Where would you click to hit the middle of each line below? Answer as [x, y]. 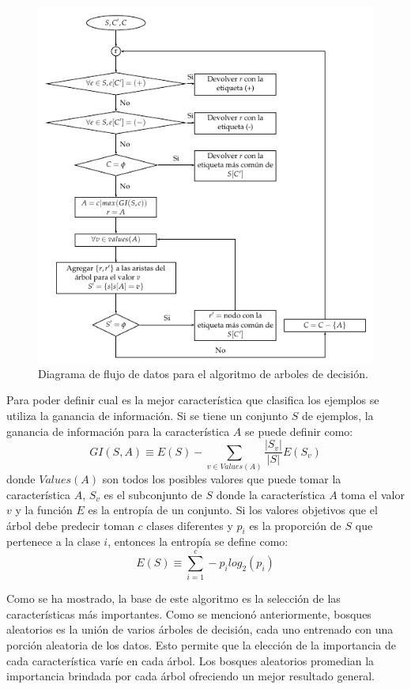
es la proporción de [295, 525]
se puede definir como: [299, 431]
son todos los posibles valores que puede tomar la [222, 478]
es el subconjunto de [153, 494]
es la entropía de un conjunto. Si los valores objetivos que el [233, 510]
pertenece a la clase [53, 541]
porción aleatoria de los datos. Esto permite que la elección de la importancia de [201, 644]
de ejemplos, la [337, 415]
